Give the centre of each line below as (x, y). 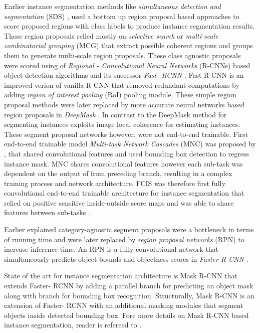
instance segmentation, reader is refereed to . (73, 325)
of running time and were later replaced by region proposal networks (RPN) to (124, 239)
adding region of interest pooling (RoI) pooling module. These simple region (120, 95)
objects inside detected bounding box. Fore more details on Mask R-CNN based (126, 315)
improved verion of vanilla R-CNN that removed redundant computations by (122, 85)
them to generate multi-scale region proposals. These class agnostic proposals (122, 55)
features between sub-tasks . (47, 212)
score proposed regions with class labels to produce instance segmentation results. (129, 26)
